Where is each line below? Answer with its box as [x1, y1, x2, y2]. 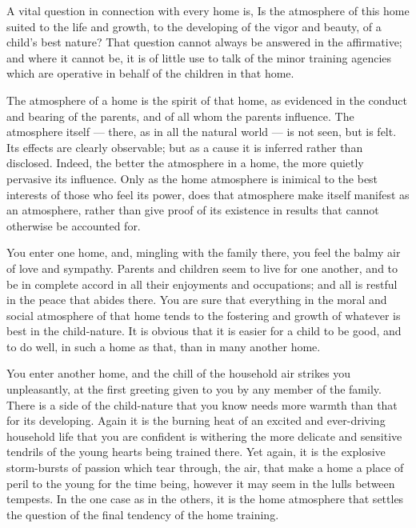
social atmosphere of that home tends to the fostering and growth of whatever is [6, 306, 401, 323]
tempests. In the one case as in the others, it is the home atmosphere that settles [6, 490, 404, 507]
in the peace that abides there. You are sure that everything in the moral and [6, 291, 387, 308]
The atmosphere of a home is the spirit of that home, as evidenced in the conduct [6, 91, 407, 108]
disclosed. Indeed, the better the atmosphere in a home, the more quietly [6, 154, 364, 171]
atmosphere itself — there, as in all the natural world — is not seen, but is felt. [6, 123, 397, 140]
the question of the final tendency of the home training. [6, 506, 279, 522]
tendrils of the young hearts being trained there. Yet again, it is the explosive [6, 443, 386, 460]
